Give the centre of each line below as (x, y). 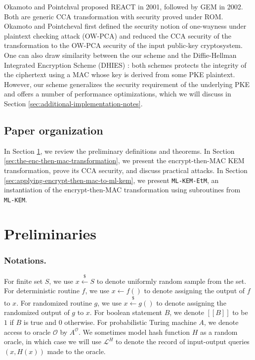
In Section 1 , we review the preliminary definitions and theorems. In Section (119, 151)
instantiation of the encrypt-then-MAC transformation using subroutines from (122, 190)
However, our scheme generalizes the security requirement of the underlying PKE (127, 84)
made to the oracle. (76, 351)
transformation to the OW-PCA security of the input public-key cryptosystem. (123, 45)
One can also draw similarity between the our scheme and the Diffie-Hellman (120, 55)
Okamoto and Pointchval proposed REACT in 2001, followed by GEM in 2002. (124, 6)
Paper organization (54, 130)
